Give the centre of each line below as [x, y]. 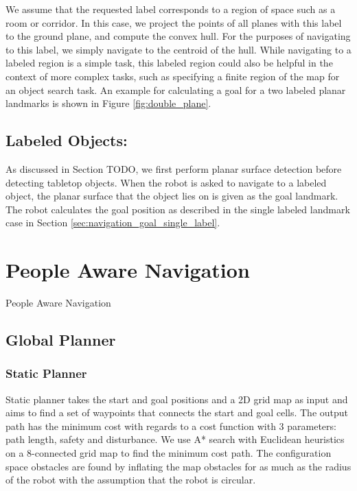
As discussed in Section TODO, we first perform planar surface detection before [174, 168]
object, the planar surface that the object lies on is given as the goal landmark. [172, 196]
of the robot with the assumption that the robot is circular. [131, 480]
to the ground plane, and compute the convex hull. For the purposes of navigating [178, 36]
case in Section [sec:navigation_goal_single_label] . [113, 223]
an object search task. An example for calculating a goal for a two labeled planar [176, 89]
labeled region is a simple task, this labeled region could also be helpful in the [169, 63]
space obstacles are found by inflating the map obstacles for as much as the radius [178, 466]
